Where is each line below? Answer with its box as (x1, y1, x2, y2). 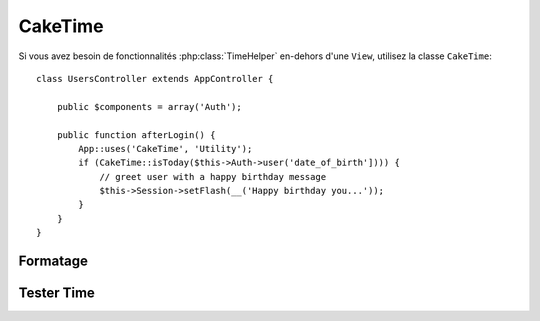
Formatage (18, 253, 89, 270)
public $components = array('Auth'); (56, 101, 242, 112)
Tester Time (18, 285, 95, 302)
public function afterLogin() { (56, 129, 216, 140)
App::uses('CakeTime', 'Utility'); (78, 143, 253, 154)
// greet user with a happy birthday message (99, 171, 327, 182)
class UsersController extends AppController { (36, 73, 274, 84)
